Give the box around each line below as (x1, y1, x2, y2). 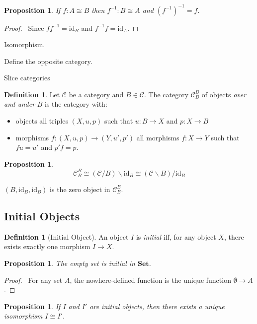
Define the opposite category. (4, 56, 92, 66)
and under (4, 99, 35, 109)
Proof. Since (4, 22, 44, 33)
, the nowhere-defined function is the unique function (70, 274, 231, 285)
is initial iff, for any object (136, 231, 216, 242)
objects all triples (15, 116, 68, 126)
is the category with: (45, 99, 107, 109)
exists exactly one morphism (4, 241, 90, 252)
